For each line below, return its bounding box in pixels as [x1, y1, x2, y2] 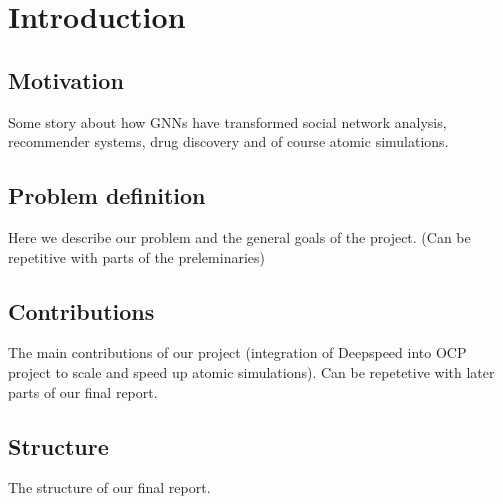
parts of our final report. [8, 381, 158, 402]
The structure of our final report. [8, 477, 211, 498]
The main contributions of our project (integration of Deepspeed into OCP [8, 342, 467, 363]
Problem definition [8, 180, 206, 211]
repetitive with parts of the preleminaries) [8, 246, 265, 267]
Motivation [8, 64, 124, 95]
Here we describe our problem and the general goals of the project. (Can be [8, 226, 471, 247]
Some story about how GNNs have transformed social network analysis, [8, 111, 447, 132]
